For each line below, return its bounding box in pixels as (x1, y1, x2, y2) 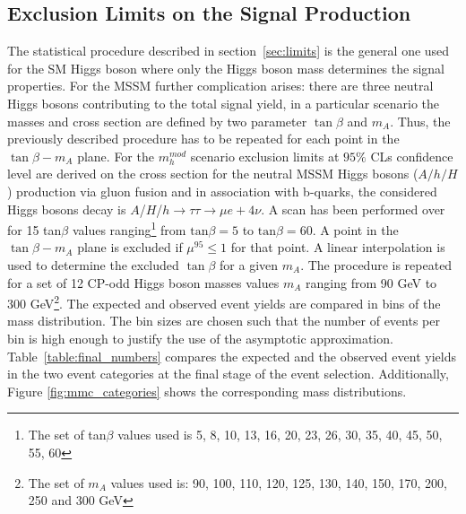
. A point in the (312, 220, 399, 239)
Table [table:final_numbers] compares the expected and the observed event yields (7, 346, 456, 365)
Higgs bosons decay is (7, 199, 126, 218)
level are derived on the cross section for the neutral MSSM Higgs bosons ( (7, 164, 419, 183)
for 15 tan (7, 220, 62, 239)
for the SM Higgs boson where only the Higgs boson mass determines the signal (7, 58, 444, 77)
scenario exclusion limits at (190, 146, 340, 165)
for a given (220, 255, 279, 274)
